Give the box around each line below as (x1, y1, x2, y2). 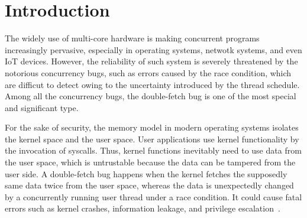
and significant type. (5, 101, 79, 113)
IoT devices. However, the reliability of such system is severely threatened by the (5, 55, 298, 67)
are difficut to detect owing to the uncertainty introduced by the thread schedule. (5, 78, 300, 90)
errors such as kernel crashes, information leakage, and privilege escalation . (5, 202, 280, 214)
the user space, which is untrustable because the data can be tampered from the (5, 156, 296, 168)
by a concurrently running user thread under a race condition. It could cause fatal (5, 190, 302, 203)
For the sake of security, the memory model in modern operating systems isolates (5, 121, 299, 134)
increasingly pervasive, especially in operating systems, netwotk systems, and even (5, 43, 302, 56)
